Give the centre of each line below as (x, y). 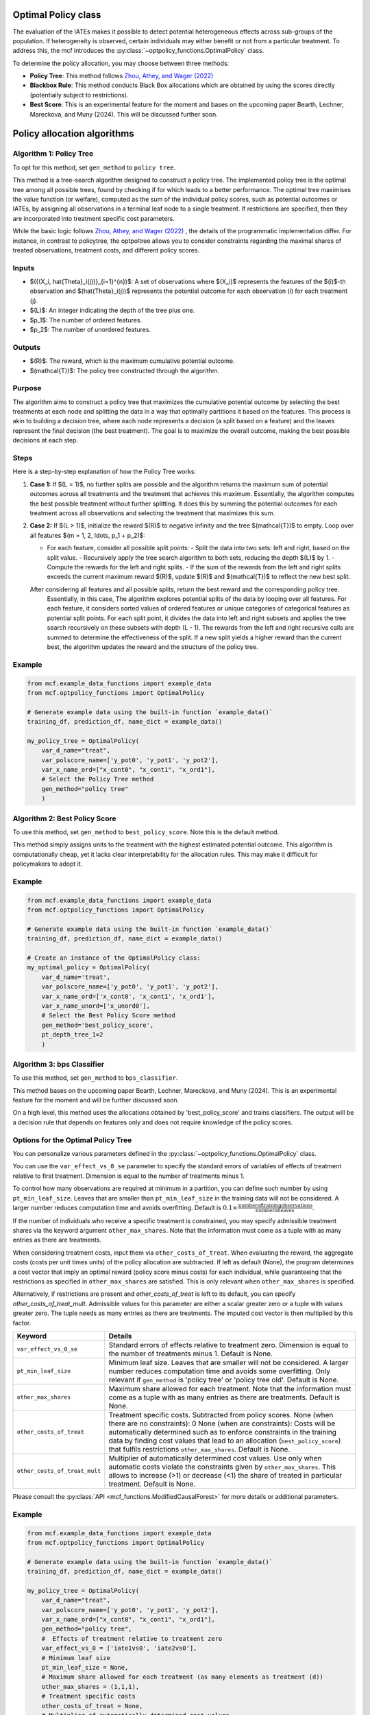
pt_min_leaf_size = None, (85, 1667)
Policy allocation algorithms (73, 134)
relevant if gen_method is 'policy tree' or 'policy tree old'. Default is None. (224, 1380)
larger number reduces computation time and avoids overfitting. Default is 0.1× (125, 1207)
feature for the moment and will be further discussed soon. (96, 1100)
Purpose (27, 388)
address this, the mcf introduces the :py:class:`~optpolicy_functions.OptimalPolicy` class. (138, 51)
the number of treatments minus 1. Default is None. (191, 1353)
